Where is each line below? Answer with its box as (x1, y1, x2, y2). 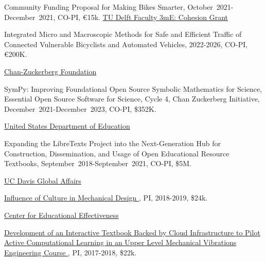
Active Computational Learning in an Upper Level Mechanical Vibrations (4, 237, 237, 248)
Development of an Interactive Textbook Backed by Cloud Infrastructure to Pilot (4, 227, 260, 237)
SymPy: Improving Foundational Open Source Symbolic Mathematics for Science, (4, 83, 262, 94)
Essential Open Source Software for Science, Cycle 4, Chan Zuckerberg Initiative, (4, 93, 260, 104)
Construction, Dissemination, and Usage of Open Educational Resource (4, 148, 229, 158)
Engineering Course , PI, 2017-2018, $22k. (4, 247, 137, 257)
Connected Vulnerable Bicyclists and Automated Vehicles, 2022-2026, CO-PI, (4, 38, 248, 49)
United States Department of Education (4, 121, 130, 131)
